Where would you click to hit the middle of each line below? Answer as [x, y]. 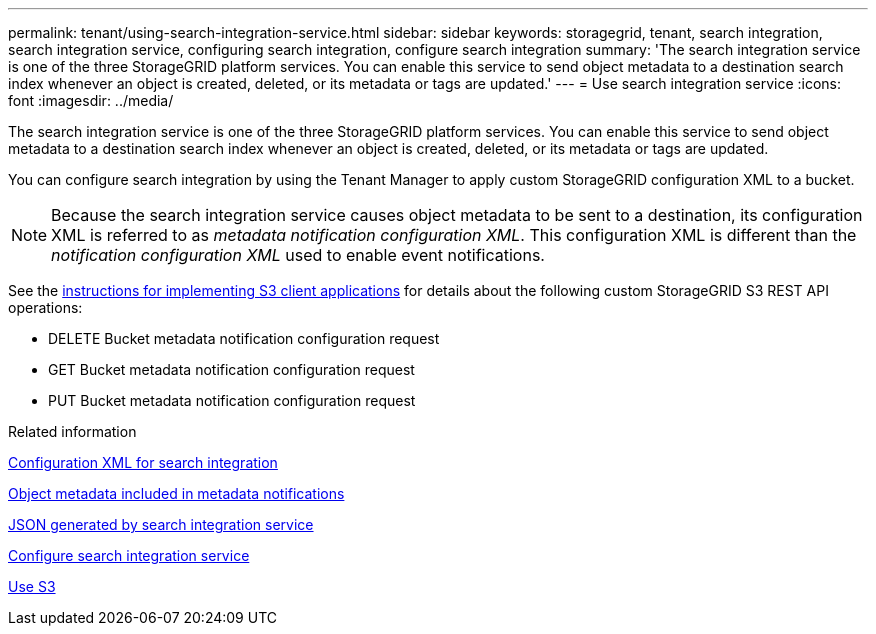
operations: [45, 307]
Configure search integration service [129, 555]
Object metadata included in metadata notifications [176, 493]
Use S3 [32, 586]
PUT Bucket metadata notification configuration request [232, 400]
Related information [72, 431]
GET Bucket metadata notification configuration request [231, 369]
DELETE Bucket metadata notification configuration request [244, 338]
